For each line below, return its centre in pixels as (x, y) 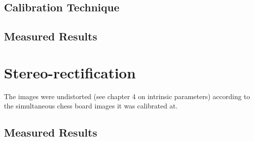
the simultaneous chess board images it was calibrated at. (91, 106)
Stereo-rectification (70, 72)
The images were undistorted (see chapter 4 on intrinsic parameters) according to (127, 96)
